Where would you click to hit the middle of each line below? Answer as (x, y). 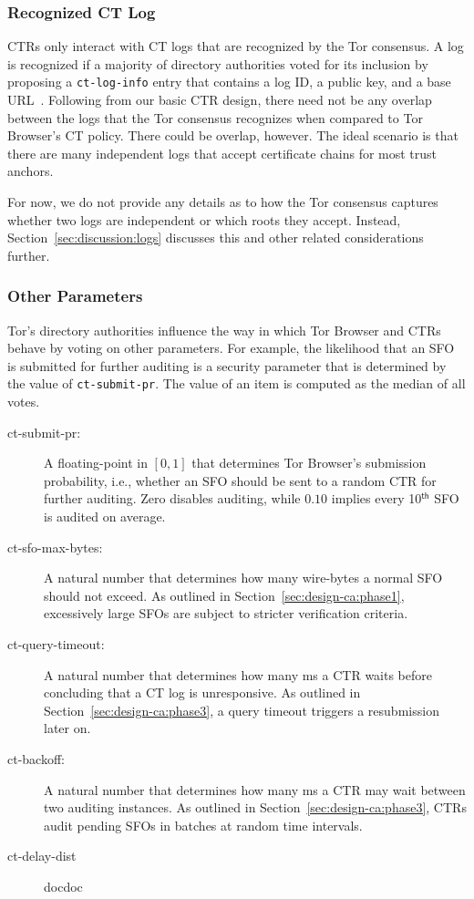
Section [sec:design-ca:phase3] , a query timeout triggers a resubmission (242, 710)
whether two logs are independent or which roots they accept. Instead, (204, 219)
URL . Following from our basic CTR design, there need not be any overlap (220, 100)
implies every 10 (376, 498)
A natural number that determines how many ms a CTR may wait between (255, 789)
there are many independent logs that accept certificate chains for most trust (222, 153)
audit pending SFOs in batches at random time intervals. (203, 825)
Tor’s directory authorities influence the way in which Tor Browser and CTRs (224, 330)
